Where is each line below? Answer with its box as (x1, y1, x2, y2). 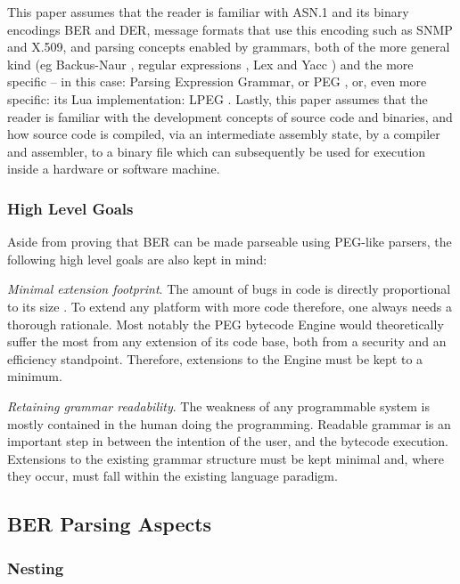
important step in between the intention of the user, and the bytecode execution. (7, 432, 448, 450)
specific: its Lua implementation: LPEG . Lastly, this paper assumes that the (7, 89, 428, 108)
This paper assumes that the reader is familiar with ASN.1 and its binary (7, 3, 409, 20)
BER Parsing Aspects (7, 510, 212, 538)
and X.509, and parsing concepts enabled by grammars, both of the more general (7, 37, 450, 56)
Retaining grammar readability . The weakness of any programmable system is (7, 396, 430, 415)
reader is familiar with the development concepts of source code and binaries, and (7, 107, 453, 126)
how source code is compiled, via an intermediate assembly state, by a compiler (7, 125, 440, 143)
